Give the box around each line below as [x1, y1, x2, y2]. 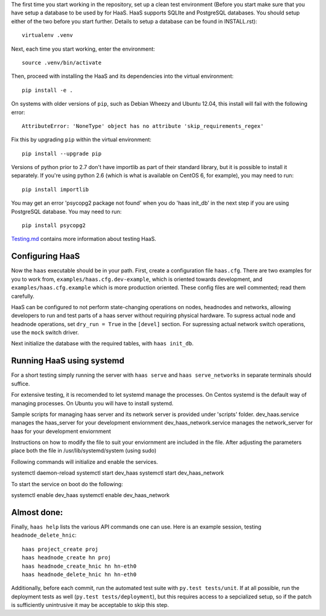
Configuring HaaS [11, 251, 80, 261]
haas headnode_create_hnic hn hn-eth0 [22, 562, 137, 569]
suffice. [11, 380, 30, 387]
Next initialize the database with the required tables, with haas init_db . [11, 340, 194, 347]
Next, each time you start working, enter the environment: [11, 45, 155, 53]
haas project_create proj [22, 545, 99, 553]
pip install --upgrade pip [22, 150, 102, 157]
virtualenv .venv [22, 32, 73, 39]
